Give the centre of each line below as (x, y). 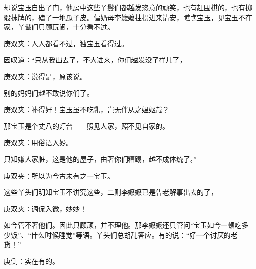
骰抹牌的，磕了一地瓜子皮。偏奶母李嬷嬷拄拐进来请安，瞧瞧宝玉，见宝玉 (121, 17)
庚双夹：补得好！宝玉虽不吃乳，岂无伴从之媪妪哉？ (87, 109)
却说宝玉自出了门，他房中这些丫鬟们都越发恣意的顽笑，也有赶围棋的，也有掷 (128, 7)
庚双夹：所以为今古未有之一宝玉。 (59, 175)
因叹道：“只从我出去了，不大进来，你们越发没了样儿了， (95, 60)
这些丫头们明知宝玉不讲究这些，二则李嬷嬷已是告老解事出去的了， (111, 192)
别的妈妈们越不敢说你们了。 (49, 93)
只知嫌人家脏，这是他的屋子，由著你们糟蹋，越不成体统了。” (100, 159)
